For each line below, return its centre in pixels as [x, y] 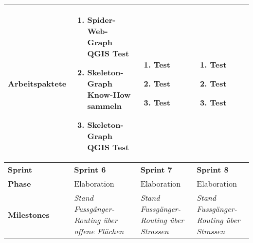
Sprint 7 [156, 169]
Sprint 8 [213, 169]
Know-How [109, 95]
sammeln [105, 106]
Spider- [101, 20]
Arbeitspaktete [37, 83]
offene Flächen [99, 231]
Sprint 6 [90, 169]
